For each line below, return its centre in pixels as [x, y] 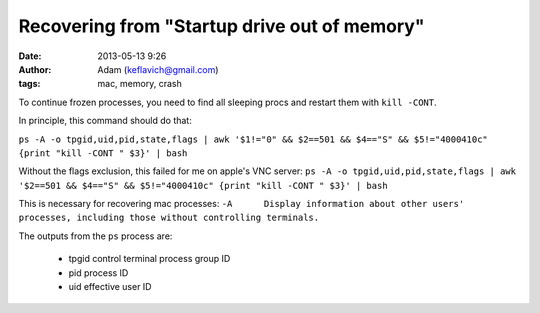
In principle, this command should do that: [105, 121]
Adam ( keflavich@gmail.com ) [158, 69]
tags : [29, 84]
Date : [30, 56]
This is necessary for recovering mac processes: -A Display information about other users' [241, 204]
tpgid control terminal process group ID [149, 259]
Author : [35, 69]
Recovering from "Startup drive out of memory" [221, 26]
